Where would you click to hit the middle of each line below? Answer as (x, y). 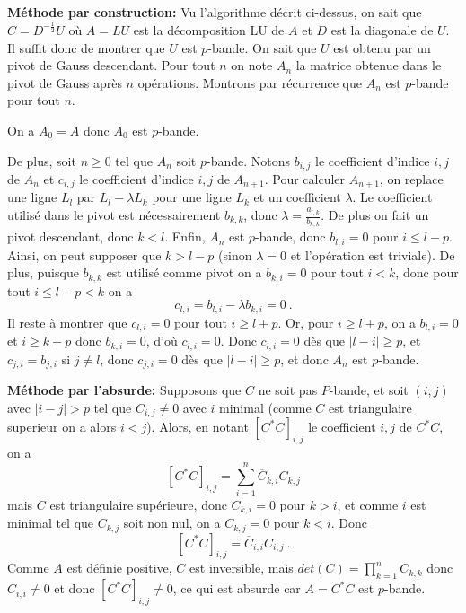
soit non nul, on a (172, 523)
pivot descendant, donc (70, 236)
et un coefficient (297, 197)
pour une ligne (192, 197)
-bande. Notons (249, 160)
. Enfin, (185, 236)
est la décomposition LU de (209, 29)
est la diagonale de (382, 29)
